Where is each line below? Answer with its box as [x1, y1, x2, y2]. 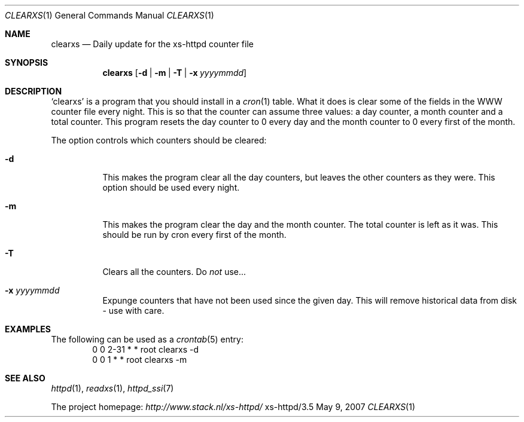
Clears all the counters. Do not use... [102, 267, 246, 277]
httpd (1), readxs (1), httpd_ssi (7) [51, 383, 174, 393]
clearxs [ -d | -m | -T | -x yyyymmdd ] [102, 68, 247, 78]
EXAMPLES [5, 324, 51, 334]
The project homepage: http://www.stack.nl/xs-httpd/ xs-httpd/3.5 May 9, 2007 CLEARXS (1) [51, 402, 416, 412]
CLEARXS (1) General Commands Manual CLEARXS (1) [5, 10, 214, 20]
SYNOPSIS [5, 57, 48, 68]
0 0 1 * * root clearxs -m [92, 354, 187, 365]
